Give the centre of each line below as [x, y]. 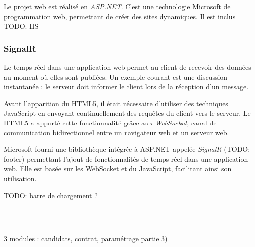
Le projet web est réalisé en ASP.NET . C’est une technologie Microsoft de [117, 6]
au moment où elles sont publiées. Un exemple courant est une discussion [116, 76]
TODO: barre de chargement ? [51, 195]
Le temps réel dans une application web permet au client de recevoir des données [127, 67]
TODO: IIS [21, 26]
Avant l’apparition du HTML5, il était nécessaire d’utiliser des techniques [116, 103]
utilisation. [20, 178]
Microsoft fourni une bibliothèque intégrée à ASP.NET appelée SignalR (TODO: [127, 149]
